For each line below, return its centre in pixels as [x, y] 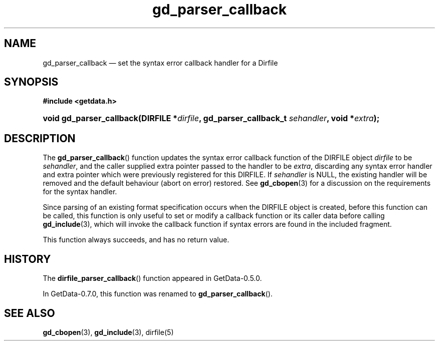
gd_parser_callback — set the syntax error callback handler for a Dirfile [160, 63]
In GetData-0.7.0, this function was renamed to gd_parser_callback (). [158, 294]
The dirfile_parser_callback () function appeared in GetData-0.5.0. [152, 278]
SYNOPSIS [31, 82]
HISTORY [28, 259]
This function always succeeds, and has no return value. [136, 240]
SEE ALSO [30, 313]
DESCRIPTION [40, 138]
